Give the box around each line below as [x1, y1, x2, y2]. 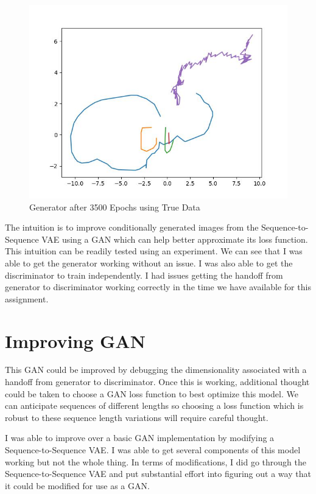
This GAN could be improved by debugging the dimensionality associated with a [5, 363, 307, 376]
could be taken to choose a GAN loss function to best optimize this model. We [5, 387, 298, 400]
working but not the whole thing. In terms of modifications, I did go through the [5, 455, 306, 468]
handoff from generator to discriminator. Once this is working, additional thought [5, 375, 310, 388]
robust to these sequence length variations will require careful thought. [5, 411, 269, 423]
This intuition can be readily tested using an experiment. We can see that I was [5, 245, 303, 257]
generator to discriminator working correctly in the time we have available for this [5, 280, 311, 293]
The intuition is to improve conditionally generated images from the [5, 221, 259, 234]
